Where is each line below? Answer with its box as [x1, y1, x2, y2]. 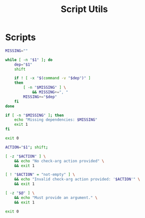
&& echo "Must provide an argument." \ [14, 195, 98, 200]
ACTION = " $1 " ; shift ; [5, 144, 49, 150]
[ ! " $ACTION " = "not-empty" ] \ [5, 172, 75, 177]
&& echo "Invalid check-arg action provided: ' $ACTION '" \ [14, 177, 140, 182]
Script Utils [60, 4, 108, 15]
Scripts [5, 32, 36, 43]
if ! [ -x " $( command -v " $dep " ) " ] [14, 76, 91, 81]
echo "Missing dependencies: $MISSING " [14, 117, 98, 122]
